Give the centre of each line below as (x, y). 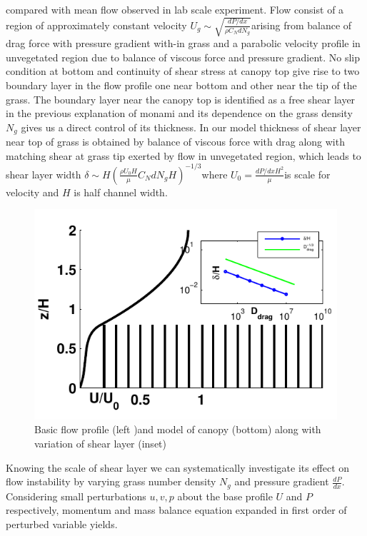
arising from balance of (301, 25)
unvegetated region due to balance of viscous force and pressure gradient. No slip (183, 57)
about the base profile (225, 496)
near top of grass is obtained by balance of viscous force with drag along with (175, 142)
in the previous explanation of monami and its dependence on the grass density (179, 113)
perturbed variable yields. (62, 524)
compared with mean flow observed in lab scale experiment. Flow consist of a (175, 9)
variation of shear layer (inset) (100, 444)
